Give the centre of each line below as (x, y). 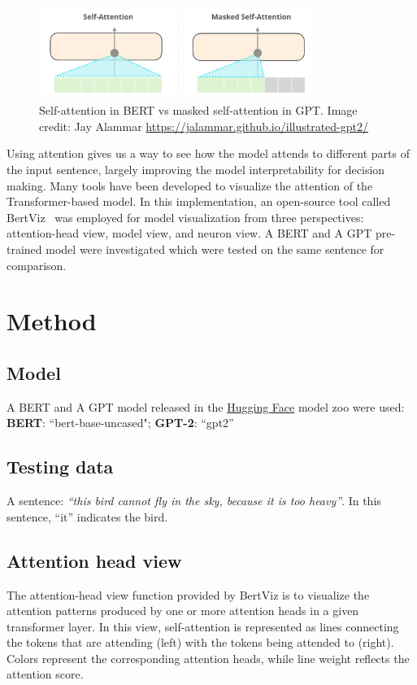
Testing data (60, 467)
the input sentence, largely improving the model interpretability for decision (196, 169)
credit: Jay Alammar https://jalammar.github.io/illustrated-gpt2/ (204, 126)
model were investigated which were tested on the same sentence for (215, 249)
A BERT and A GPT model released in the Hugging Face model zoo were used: (206, 406)
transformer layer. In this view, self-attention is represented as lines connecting (203, 626)
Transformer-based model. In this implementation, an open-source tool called (199, 201)
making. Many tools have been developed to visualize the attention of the (190, 185)
